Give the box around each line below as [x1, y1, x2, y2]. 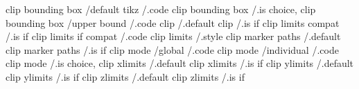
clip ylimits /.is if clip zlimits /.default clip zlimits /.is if [6, 69, 245, 83]
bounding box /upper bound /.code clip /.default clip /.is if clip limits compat [6, 15, 340, 30]
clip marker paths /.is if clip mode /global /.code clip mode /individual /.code [6, 42, 339, 57]
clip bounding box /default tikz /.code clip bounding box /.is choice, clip [6, 2, 316, 16]
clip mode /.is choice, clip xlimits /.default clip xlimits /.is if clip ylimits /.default [6, 56, 354, 70]
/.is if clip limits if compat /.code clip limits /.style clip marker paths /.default [6, 29, 341, 43]
